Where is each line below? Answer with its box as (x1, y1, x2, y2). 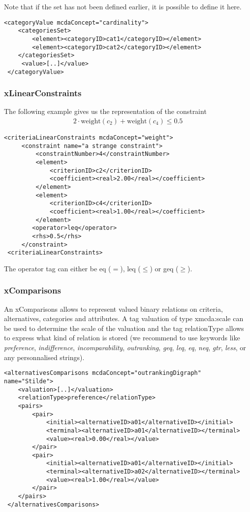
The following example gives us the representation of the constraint (4, 106, 207, 116)
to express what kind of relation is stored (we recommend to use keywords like (4, 332, 240, 343)
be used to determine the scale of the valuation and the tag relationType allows (4, 323, 244, 333)
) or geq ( (150, 263, 179, 273)
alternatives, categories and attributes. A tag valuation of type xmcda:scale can (4, 313, 244, 324)
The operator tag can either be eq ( (4, 263, 111, 273)
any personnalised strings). (4, 352, 85, 362)
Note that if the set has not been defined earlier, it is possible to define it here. (4, 1, 242, 11)
